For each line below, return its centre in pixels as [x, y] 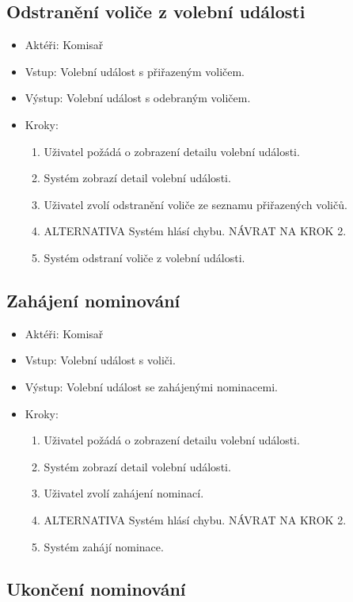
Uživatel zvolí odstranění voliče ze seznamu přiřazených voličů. [195, 204]
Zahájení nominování [93, 300]
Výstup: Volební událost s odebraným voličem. [138, 98]
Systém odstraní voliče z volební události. [144, 257]
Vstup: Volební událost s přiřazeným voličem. [135, 71]
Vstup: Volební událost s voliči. [100, 360]
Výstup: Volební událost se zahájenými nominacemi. [151, 386]
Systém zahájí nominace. [104, 546]
